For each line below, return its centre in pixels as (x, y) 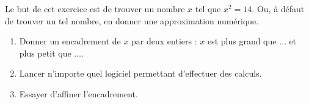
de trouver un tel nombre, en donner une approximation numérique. (132, 20)
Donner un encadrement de (70, 41)
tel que (208, 9)
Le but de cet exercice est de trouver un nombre (95, 9)
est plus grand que (242, 41)
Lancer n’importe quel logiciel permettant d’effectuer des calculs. (140, 73)
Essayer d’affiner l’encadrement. (78, 93)
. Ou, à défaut (278, 9)
